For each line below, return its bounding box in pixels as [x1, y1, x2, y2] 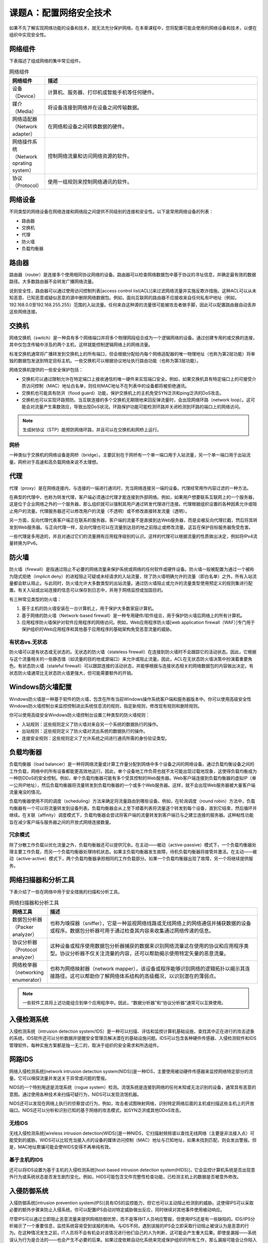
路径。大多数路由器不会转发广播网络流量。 [9, 278, 96, 284]
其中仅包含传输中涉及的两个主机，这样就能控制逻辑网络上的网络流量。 [9, 342, 153, 348]
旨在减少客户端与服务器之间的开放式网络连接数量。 [9, 819, 114, 825]
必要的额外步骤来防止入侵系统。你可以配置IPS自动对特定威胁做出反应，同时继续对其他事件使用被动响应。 [9, 1207, 225, 1213]
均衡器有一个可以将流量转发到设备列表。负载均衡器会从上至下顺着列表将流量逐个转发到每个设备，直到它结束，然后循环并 [9, 805, 257, 811]
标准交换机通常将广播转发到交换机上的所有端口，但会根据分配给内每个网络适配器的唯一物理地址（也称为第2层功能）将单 [9, 351, 256, 356]
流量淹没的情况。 [9, 789, 44, 795]
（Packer [12, 923, 34, 930]
